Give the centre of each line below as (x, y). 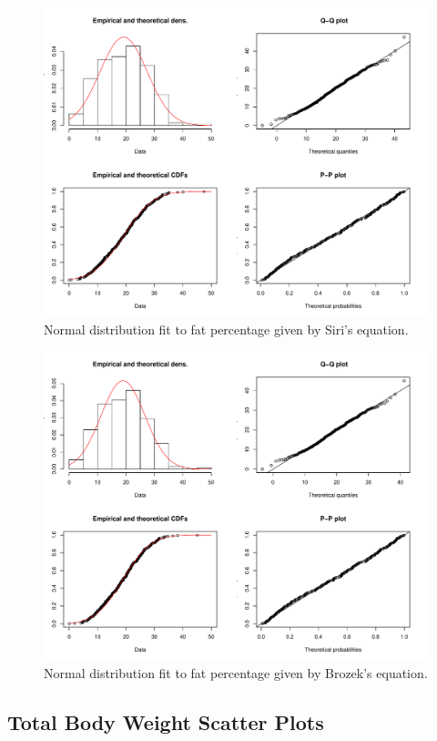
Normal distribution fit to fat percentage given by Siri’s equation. (226, 329)
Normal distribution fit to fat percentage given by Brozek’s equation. (236, 673)
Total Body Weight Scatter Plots (166, 721)
